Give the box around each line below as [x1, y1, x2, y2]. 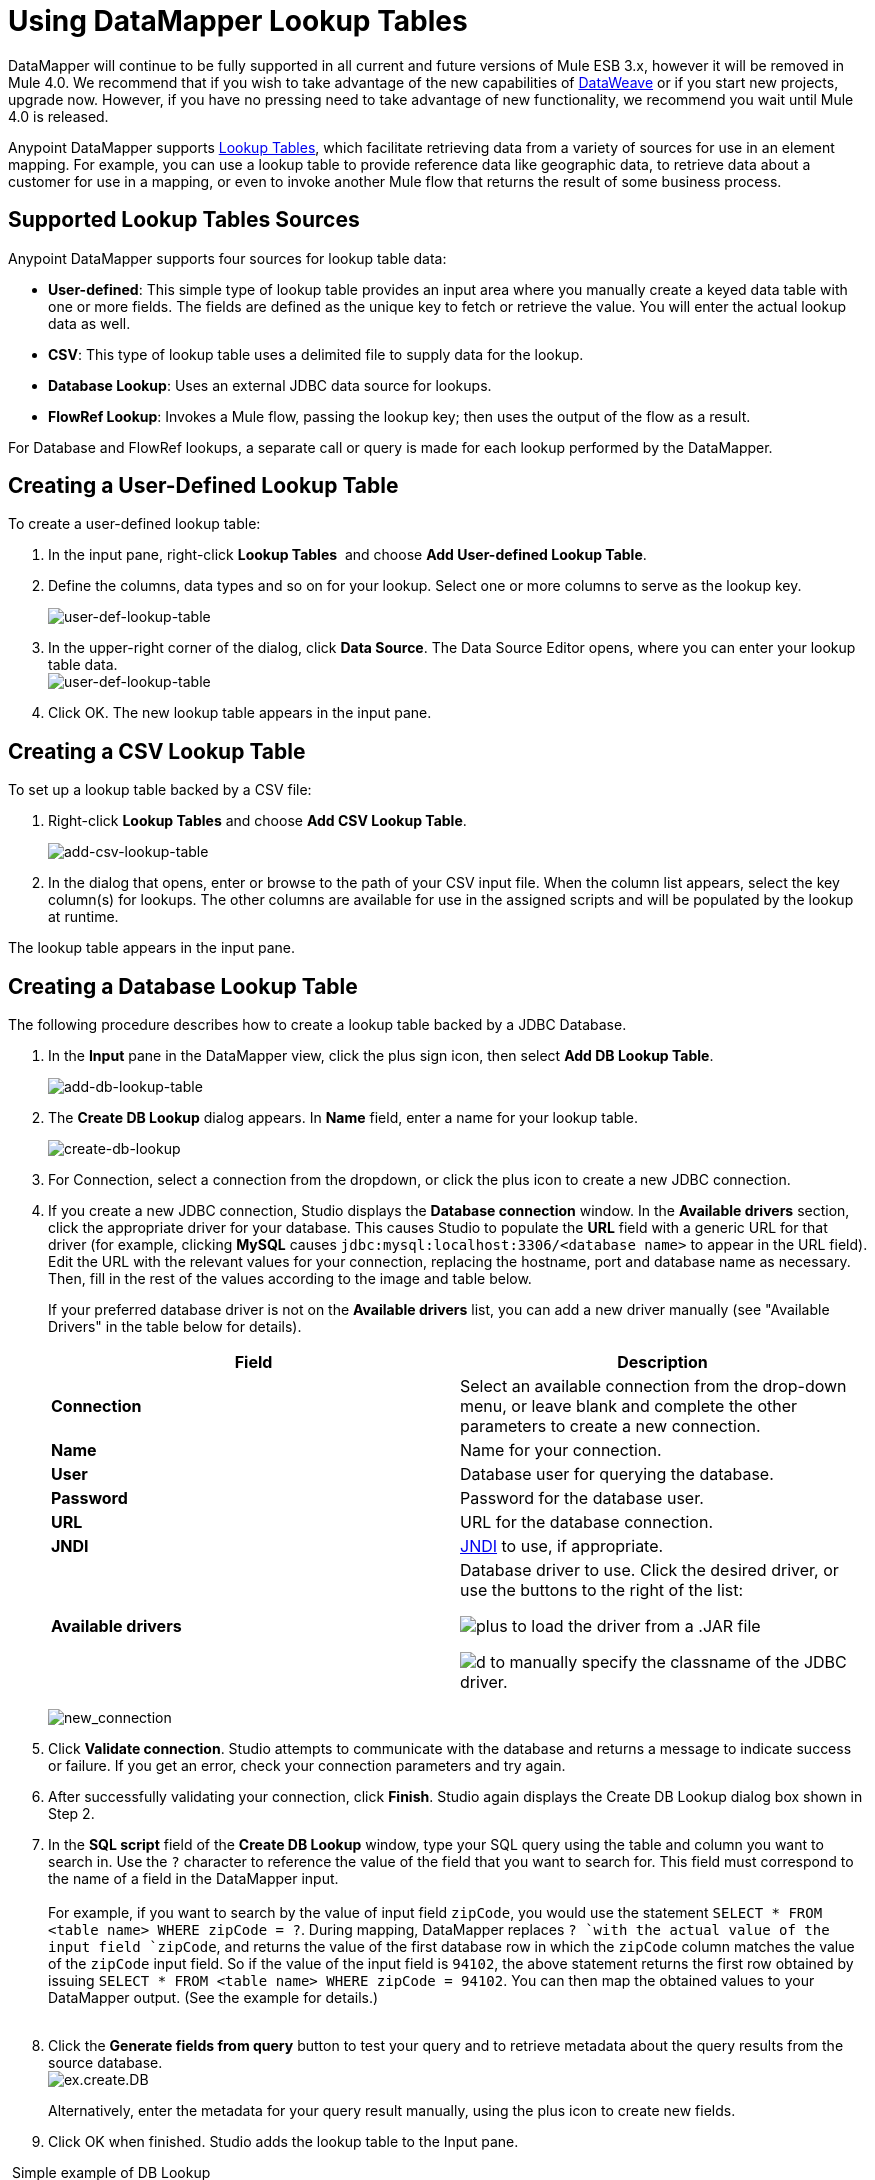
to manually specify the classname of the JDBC [490, 1652, 847, 1673]
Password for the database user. [460, 1488, 704, 1509]
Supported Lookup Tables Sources [8, 207, 360, 233]
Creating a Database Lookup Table [8, 973, 358, 999]
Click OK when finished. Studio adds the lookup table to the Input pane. [48, 2133, 519, 2151]
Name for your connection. [460, 1440, 662, 1461]
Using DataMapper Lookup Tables [8, 4, 468, 38]
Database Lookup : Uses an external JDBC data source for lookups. [48, 376, 492, 394]
